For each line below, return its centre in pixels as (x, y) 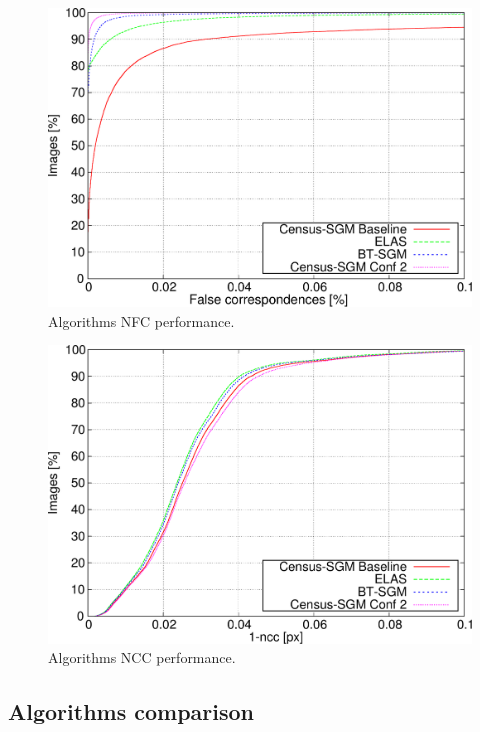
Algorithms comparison (131, 711)
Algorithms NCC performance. (142, 657)
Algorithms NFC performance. (141, 320)
